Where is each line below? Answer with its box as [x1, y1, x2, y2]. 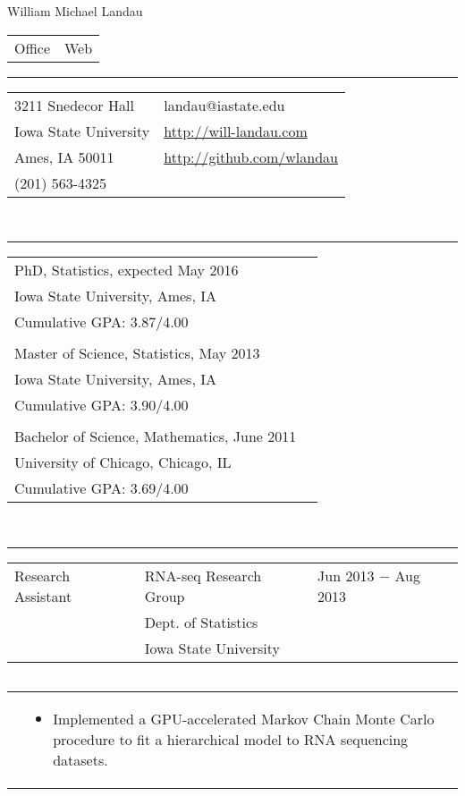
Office [14, 37, 50, 58]
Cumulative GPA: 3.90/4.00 [14, 394, 189, 416]
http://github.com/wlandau [164, 146, 338, 167]
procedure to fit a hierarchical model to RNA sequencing [53, 728, 409, 749]
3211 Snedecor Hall [14, 94, 134, 115]
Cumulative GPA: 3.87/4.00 [14, 311, 189, 333]
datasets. [53, 749, 108, 770]
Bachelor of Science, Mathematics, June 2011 [14, 426, 297, 447]
